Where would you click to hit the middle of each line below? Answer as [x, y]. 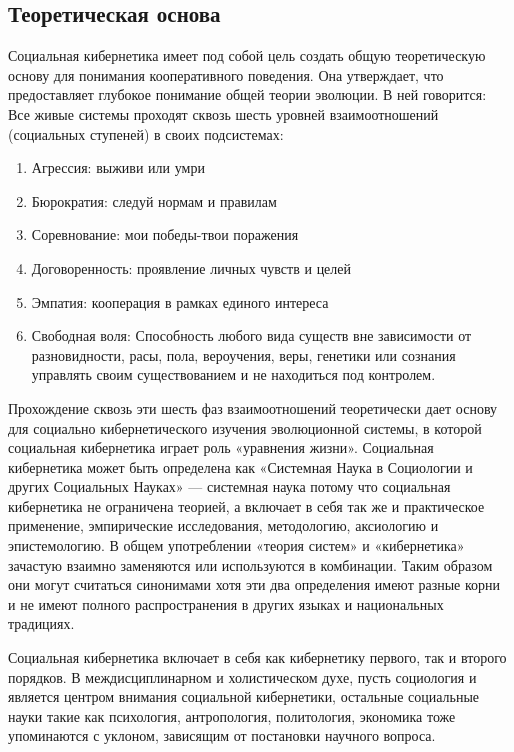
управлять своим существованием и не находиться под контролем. [233, 374]
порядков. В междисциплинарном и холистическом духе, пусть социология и [242, 676]
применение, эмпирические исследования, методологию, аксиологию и [223, 525]
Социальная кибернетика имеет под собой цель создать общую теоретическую [247, 55]
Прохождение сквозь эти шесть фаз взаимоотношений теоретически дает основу [253, 407]
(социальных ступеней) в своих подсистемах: [146, 133]
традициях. [41, 623]
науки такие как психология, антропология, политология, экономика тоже [232, 715]
